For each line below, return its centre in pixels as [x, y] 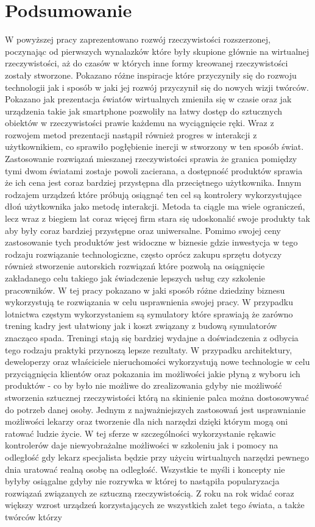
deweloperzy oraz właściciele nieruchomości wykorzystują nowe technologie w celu [157, 362]
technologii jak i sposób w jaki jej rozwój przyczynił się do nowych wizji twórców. [157, 87]
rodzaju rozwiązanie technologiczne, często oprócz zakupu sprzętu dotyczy [143, 254]
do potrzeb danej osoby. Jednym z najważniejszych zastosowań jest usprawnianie [155, 409]
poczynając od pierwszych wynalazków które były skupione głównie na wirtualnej [157, 51]
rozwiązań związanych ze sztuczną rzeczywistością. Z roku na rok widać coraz [150, 493]
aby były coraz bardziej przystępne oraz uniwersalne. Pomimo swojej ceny [143, 230]
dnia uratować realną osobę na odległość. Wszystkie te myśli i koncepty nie [145, 469]
